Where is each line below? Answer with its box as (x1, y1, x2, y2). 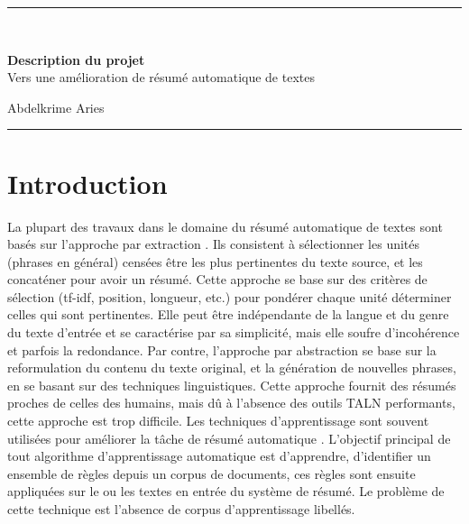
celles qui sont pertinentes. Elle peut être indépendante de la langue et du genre (7, 305, 449, 324)
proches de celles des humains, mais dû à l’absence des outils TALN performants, (7, 393, 455, 412)
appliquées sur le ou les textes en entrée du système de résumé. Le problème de (7, 482, 445, 501)
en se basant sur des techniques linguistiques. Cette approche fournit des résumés (7, 375, 456, 394)
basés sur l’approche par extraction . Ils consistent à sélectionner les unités (7, 234, 420, 253)
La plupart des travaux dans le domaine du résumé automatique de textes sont (7, 216, 443, 235)
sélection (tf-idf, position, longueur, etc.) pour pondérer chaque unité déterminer (7, 287, 452, 306)
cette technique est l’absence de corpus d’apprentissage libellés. (7, 500, 355, 518)
